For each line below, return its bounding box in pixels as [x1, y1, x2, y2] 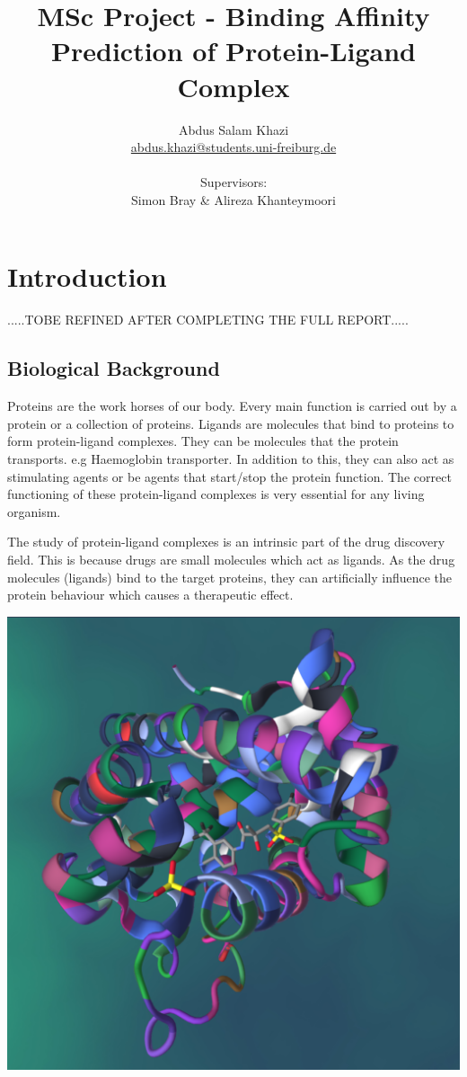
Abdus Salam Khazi [178, 120, 289, 138]
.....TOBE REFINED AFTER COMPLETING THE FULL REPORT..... [7, 310, 409, 329]
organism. [7, 502, 61, 521]
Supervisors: [199, 173, 268, 191]
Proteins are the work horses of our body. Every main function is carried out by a [7, 396, 457, 415]
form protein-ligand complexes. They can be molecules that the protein [7, 432, 399, 450]
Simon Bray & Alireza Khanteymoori [131, 190, 336, 209]
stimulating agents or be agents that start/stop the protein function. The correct [7, 467, 452, 485]
